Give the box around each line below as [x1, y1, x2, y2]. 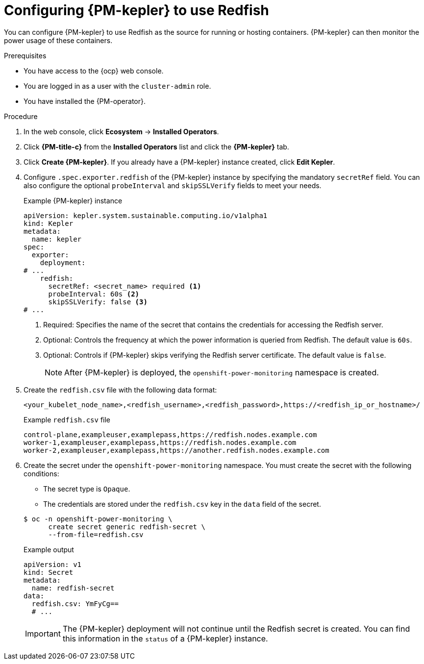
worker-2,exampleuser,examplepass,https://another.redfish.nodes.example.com [24, 446, 329, 454]
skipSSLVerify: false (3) [48, 297, 148, 306]
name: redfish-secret [31, 584, 115, 592]
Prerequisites [4, 51, 47, 60]
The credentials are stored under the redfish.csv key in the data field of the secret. [43, 499, 321, 508]
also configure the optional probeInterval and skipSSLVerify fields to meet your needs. [24, 181, 322, 190]
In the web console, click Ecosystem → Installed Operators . [24, 127, 219, 136]
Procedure [4, 112, 38, 121]
